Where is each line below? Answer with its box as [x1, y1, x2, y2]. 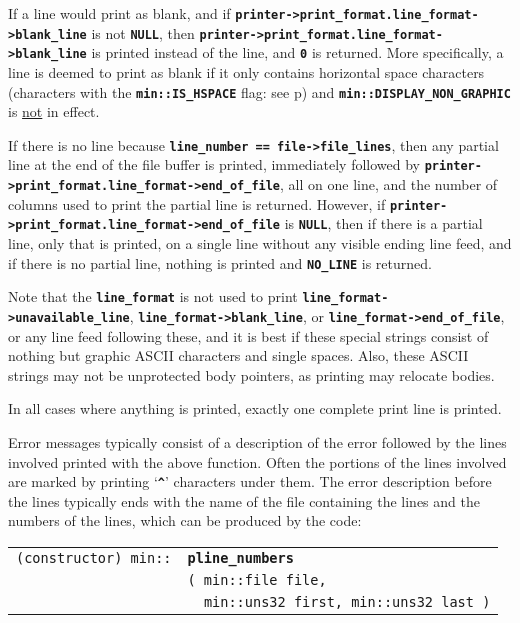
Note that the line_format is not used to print [8, 286, 298, 307]
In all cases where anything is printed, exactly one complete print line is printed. [8, 398, 502, 419]
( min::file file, [187, 572, 327, 589]
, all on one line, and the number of [280, 174, 498, 195]
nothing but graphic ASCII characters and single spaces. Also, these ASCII [8, 345, 469, 366]
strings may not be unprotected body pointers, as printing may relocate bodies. [8, 364, 495, 385]
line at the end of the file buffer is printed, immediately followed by [8, 154, 420, 175]
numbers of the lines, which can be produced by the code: [8, 510, 362, 531]
